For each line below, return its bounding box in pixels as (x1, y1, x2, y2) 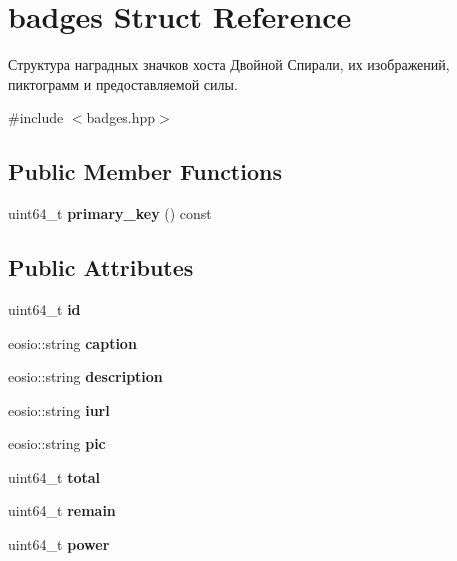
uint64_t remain (8, 500, 116, 521)
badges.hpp (86, 107, 156, 128)
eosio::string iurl (8, 399, 110, 420)
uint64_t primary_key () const (8, 203, 212, 224)
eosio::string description (8, 366, 163, 387)
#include (8, 107, 64, 128)
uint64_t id (8, 298, 81, 319)
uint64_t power (8, 534, 110, 555)
